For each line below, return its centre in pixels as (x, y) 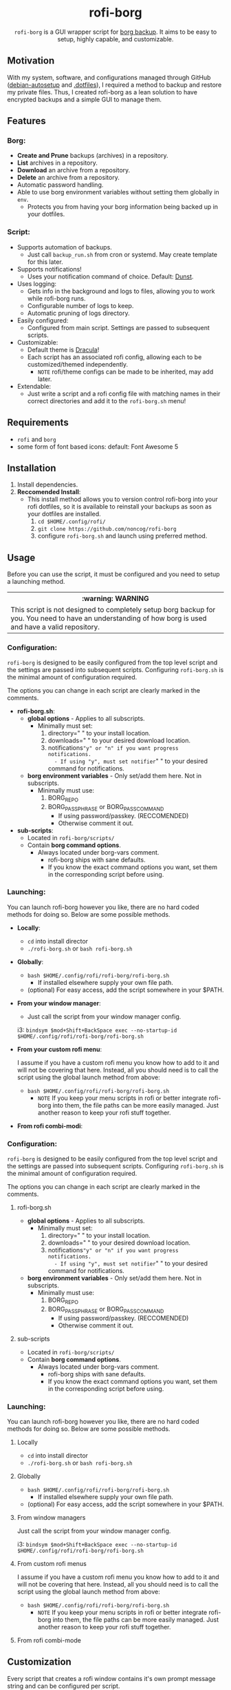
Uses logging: (37, 283)
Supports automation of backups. (64, 247)
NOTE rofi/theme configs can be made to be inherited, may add (125, 371)
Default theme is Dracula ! (63, 349)
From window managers (51, 1518)
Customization (40, 1662)
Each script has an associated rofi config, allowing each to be (114, 357)
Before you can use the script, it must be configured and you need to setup (113, 574)
